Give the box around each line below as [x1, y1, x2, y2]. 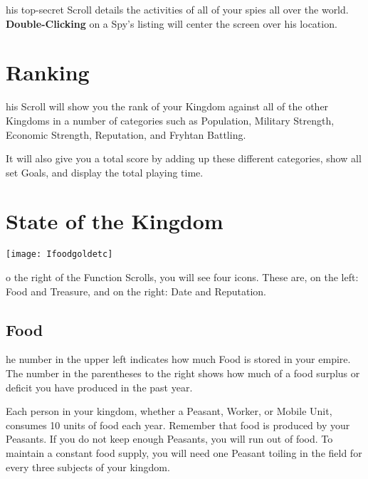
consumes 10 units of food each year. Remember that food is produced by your [6, 417, 350, 432]
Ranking [6, 58, 90, 87]
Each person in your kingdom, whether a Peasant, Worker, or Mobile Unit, [6, 404, 332, 419]
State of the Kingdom [6, 206, 224, 236]
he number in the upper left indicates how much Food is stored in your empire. [6, 352, 351, 367]
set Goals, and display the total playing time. [6, 164, 204, 179]
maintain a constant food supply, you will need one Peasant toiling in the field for [6, 446, 362, 460]
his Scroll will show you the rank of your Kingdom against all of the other [6, 99, 329, 114]
